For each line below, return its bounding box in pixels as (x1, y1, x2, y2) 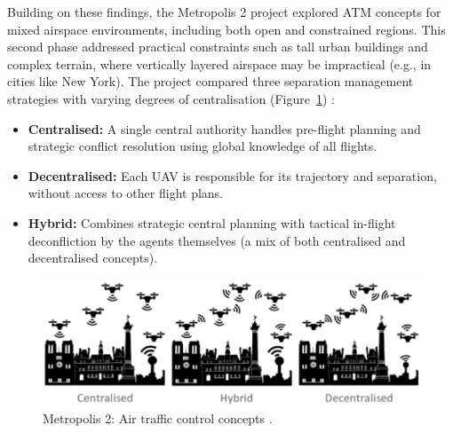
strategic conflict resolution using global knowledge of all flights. (28, 137, 377, 155)
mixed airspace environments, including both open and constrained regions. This (7, 20, 446, 38)
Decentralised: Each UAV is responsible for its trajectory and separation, (28, 166, 437, 185)
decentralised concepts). (28, 248, 158, 267)
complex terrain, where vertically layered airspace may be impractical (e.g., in (7, 54, 432, 73)
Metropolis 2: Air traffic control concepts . (43, 408, 273, 427)
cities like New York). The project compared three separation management (7, 72, 414, 91)
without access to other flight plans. (28, 184, 224, 202)
